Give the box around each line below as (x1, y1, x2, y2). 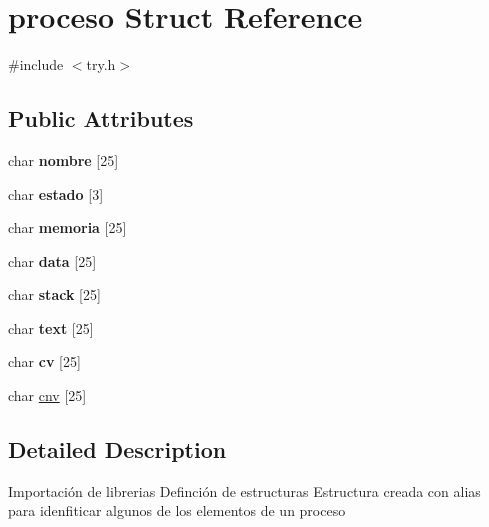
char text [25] (8, 317, 94, 338)
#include (8, 54, 64, 75)
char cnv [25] (8, 385, 87, 406)
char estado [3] (8, 183, 104, 204)
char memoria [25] (8, 217, 127, 238)
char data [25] (8, 250, 97, 271)
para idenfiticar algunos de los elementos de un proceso (8, 500, 346, 521)
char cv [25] (8, 351, 81, 372)
